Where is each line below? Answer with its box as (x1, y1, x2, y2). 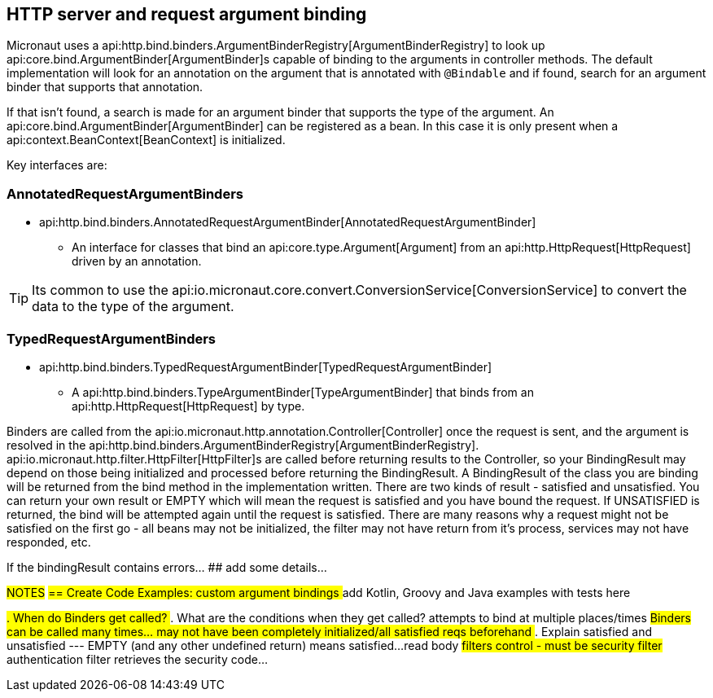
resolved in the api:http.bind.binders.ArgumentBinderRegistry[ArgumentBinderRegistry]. (7, 437, 479, 452)
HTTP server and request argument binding (7, 4, 367, 24)
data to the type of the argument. (32, 298, 234, 315)
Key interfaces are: (7, 158, 107, 173)
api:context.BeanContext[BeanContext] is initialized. (7, 133, 286, 147)
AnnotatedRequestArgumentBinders (7, 185, 243, 202)
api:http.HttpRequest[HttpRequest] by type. (72, 398, 305, 413)
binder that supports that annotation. (7, 80, 203, 94)
